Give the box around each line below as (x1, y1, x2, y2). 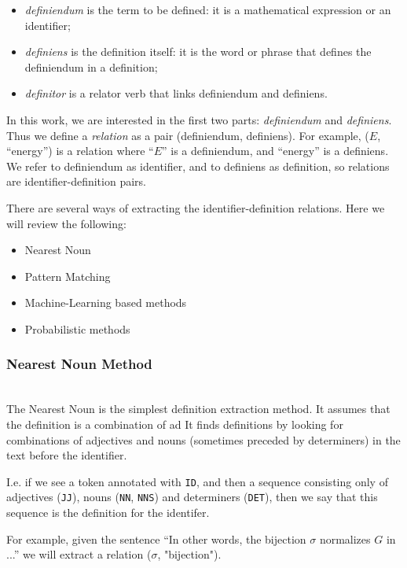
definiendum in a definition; (24, 58, 158, 75)
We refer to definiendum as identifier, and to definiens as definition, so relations (6, 157, 390, 174)
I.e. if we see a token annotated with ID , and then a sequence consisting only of (6, 473, 388, 489)
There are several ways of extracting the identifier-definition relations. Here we (6, 199, 385, 216)
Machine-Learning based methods (24, 294, 187, 311)
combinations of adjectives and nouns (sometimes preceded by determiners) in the (6, 431, 401, 448)
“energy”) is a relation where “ (6, 142, 154, 159)
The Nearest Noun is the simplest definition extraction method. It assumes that (6, 400, 390, 417)
